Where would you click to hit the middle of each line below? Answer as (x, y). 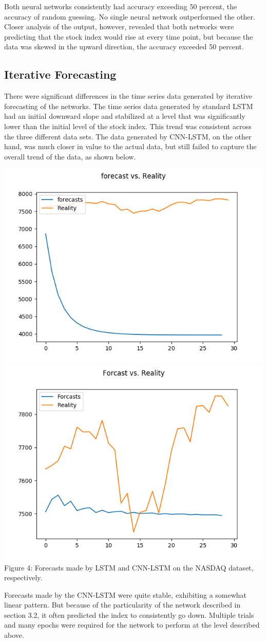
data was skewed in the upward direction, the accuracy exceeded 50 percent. (124, 47)
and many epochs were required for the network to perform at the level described (132, 625)
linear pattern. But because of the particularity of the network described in (122, 605)
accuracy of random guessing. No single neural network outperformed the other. (130, 16)
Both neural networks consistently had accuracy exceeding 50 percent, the (121, 6)
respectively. (23, 577)
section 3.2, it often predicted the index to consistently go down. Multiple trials (129, 614)
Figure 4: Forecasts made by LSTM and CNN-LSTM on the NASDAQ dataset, (129, 567)
